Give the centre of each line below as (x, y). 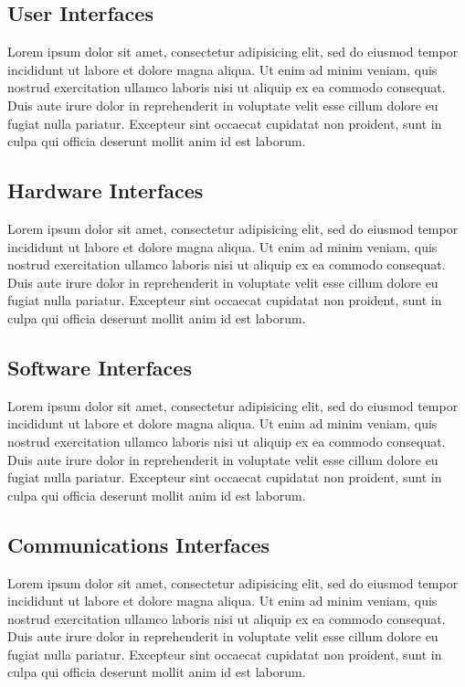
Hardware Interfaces (106, 190)
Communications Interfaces (139, 544)
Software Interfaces (100, 367)
